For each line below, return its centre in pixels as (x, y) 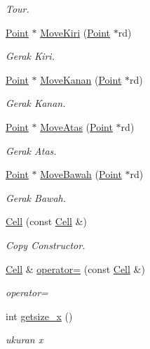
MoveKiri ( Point (75, 32)
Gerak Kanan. (36, 103)
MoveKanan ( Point (81, 79)
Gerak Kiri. (30, 56)
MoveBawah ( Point (81, 174)
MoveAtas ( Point (76, 126)
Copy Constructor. (46, 245)
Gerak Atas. (31, 150)
